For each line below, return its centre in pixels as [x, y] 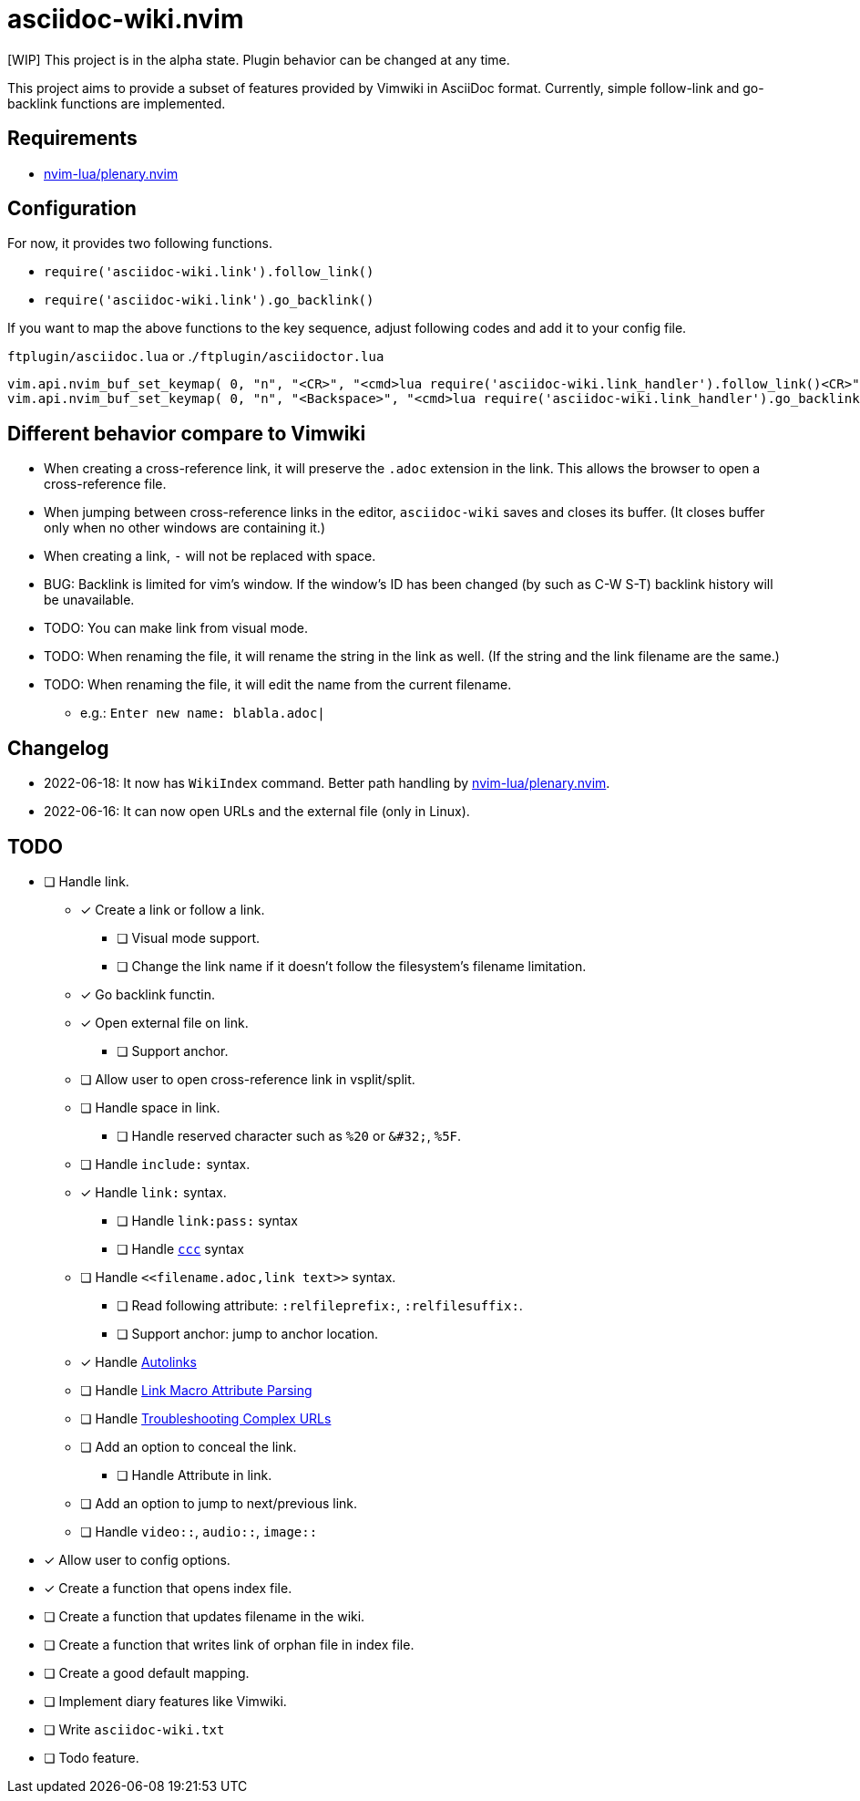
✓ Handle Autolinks [138, 1361]
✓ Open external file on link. [164, 1022]
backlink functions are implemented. [117, 103]
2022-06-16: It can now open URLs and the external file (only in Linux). [257, 812]
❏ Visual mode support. [189, 937]
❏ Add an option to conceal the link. [189, 1446]
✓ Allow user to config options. [137, 1559]
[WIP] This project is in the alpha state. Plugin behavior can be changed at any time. [259, 59]
